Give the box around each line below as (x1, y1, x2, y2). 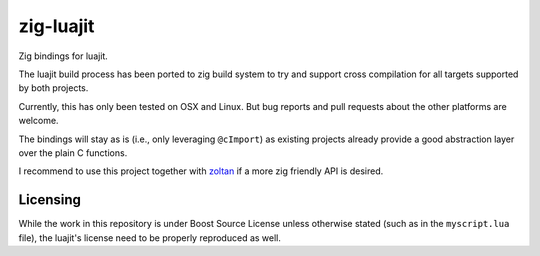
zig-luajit (18, 15, 95, 37)
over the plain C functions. (18, 146, 128, 159)
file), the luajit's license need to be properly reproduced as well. (18, 231, 282, 244)
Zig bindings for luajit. (18, 50, 109, 62)
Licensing (18, 191, 82, 209)
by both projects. (18, 82, 89, 94)
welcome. (18, 115, 59, 127)
